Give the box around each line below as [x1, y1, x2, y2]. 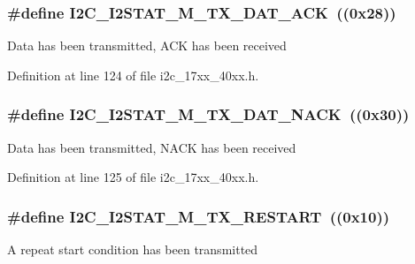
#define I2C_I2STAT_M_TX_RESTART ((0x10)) [7, 205, 390, 227]
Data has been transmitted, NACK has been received [7, 138, 296, 156]
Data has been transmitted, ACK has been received [7, 36, 287, 55]
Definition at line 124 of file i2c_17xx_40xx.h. [7, 65, 259, 84]
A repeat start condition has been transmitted [7, 240, 258, 259]
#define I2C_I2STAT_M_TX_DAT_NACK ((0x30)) [7, 103, 410, 125]
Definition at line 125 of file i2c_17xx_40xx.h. [7, 168, 259, 186]
